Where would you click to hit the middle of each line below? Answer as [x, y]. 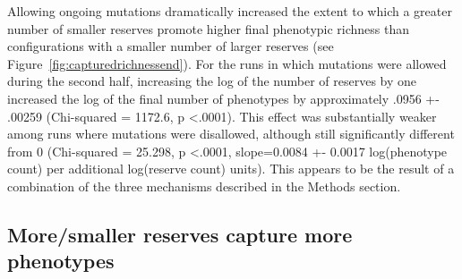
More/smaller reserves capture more [180, 234]
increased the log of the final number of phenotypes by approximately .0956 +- [223, 98]
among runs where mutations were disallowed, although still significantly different [231, 134]
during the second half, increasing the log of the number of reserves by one [212, 81]
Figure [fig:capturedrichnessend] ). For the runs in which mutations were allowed [227, 63]
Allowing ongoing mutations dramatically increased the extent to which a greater [230, 11]
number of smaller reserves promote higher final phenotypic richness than [209, 28]
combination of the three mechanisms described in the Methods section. [204, 186]
